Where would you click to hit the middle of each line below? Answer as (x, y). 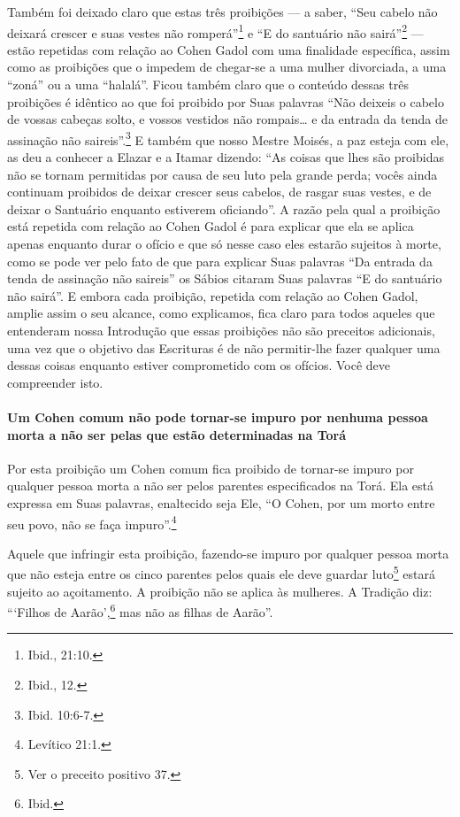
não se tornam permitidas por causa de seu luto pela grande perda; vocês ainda (222, 174)
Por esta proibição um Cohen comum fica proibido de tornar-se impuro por (211, 468)
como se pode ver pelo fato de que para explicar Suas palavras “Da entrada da (220, 261)
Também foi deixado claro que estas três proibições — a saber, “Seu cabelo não (222, 12)
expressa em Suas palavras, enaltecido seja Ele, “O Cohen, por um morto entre (221, 502)
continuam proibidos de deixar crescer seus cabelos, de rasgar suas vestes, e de (219, 192)
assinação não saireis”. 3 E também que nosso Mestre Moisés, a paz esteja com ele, (228, 138)
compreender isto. (55, 382)
